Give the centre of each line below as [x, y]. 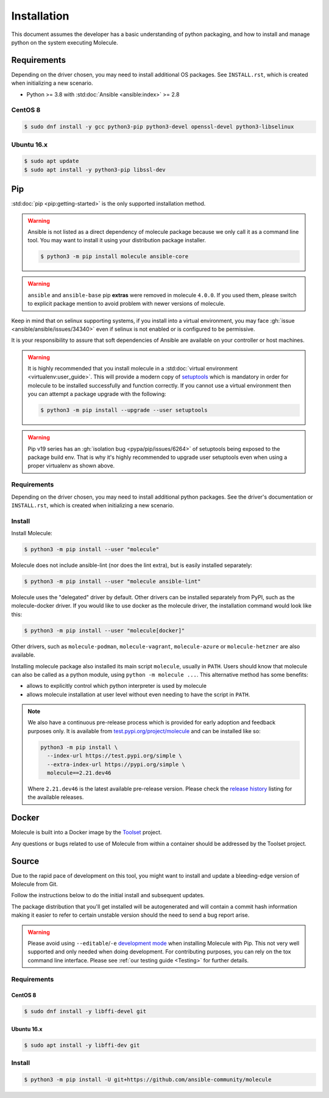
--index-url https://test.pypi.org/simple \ [114, 756]
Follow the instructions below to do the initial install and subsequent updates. [108, 895]
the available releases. [56, 797]
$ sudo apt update [51, 161]
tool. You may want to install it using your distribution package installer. [117, 240]
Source [25, 861]
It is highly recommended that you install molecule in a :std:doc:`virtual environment [133, 369]
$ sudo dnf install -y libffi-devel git [85, 1011]
